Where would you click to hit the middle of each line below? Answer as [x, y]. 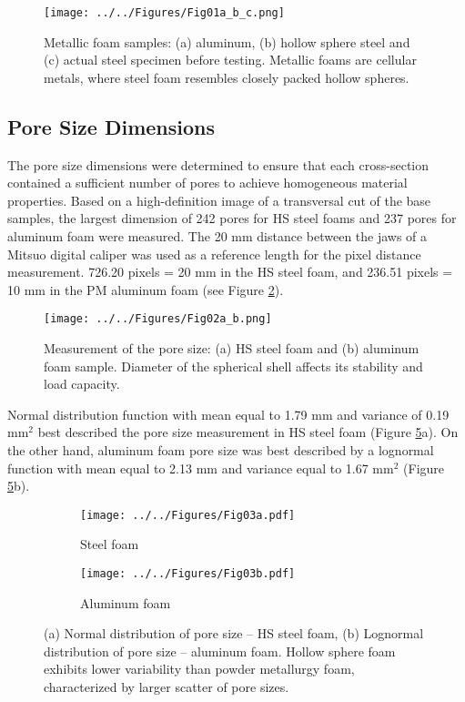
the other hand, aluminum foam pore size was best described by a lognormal [221, 450]
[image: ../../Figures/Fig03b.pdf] [188, 574]
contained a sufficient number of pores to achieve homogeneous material [207, 183]
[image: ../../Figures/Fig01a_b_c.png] [164, 13]
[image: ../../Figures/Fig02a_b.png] [158, 319]
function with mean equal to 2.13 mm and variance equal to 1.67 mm [201, 468]
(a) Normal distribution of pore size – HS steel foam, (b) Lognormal [234, 633]
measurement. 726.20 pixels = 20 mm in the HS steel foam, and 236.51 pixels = [230, 272]
